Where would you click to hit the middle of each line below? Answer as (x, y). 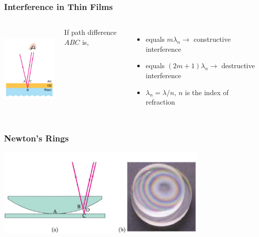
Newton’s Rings (36, 138)
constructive (212, 39)
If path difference (90, 32)
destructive (238, 65)
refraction (160, 102)
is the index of (207, 92)
